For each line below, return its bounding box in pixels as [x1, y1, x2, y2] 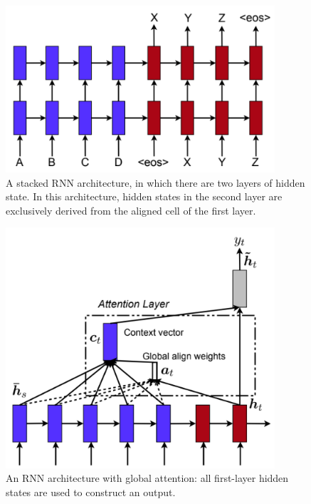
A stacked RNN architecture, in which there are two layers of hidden [6, 175, 305, 190]
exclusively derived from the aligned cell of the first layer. [6, 202, 256, 217]
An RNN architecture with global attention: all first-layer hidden [6, 470, 289, 485]
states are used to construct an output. [6, 485, 176, 500]
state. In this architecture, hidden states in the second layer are [6, 189, 283, 204]
